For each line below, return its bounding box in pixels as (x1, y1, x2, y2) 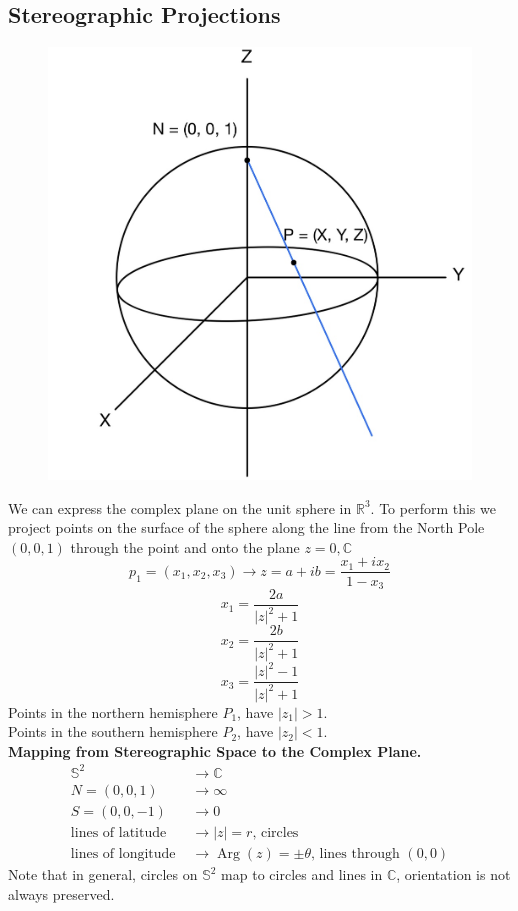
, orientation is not (396, 864, 511, 885)
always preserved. (8, 883, 115, 904)
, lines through (311, 847, 400, 862)
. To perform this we (370, 497, 496, 518)
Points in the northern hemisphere (8, 701, 218, 722)
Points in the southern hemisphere (8, 721, 218, 742)
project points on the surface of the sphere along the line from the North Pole (8, 517, 485, 538)
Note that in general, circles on (8, 864, 198, 885)
